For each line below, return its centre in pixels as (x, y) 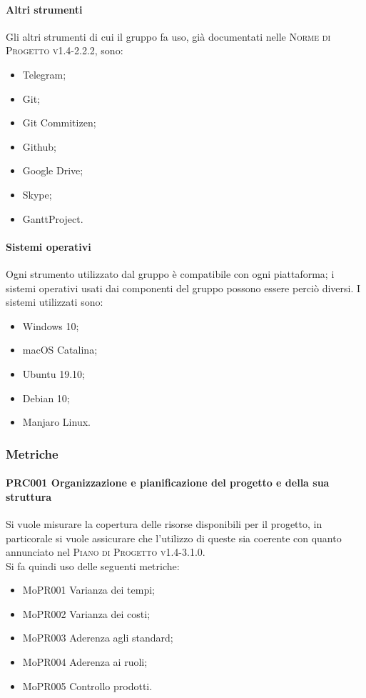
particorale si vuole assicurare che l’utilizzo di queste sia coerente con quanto (174, 538)
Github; (39, 146)
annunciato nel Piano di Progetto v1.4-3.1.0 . (106, 552)
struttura (29, 496)
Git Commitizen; (59, 123)
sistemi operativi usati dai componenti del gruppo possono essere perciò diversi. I (183, 288)
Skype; (37, 194)
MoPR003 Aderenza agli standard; (98, 638)
